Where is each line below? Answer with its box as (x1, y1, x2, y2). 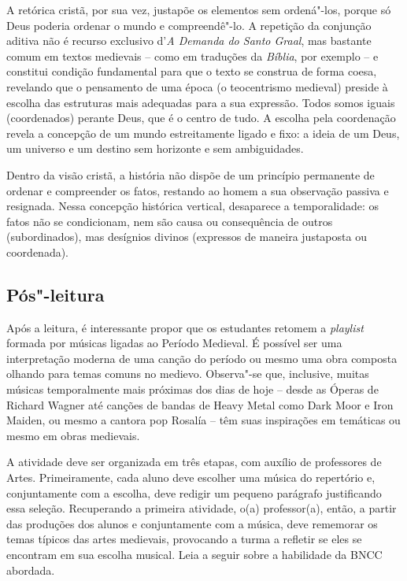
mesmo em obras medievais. (6, 427, 140, 443)
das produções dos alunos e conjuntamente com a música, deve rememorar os (6, 515, 378, 531)
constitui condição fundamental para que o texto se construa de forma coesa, (6, 63, 377, 80)
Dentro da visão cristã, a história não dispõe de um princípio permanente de (6, 166, 375, 183)
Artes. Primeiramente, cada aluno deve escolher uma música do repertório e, (6, 469, 376, 486)
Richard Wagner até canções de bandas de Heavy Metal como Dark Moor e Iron (6, 396, 394, 413)
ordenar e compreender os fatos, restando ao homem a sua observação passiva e (6, 182, 389, 198)
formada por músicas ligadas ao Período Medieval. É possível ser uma (6, 335, 342, 351)
